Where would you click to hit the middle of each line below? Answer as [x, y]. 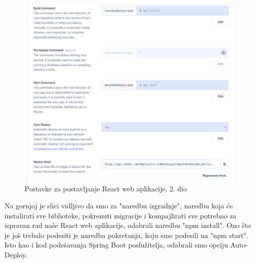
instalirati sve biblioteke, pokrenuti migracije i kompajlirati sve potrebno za [120, 215]
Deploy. [16, 254]
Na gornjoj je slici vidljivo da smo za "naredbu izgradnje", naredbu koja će [119, 206]
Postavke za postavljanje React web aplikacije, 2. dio [106, 189]
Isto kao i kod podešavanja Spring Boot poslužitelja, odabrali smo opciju [116, 245]
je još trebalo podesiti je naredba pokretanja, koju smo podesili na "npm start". [126, 235]
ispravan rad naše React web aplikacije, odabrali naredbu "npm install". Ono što [128, 225]
